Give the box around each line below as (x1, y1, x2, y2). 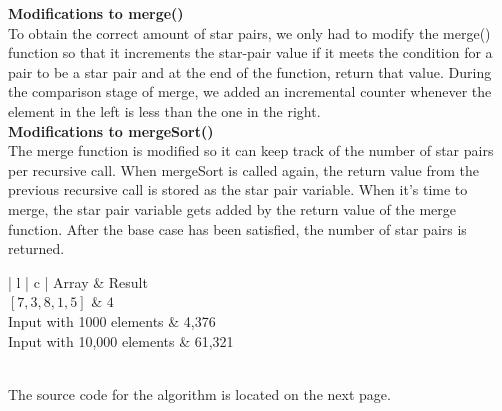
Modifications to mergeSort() (8, 120, 214, 141)
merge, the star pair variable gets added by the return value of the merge (8, 198, 457, 219)
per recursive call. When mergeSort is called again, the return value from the (8, 159, 480, 180)
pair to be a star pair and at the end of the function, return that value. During (8, 61, 492, 82)
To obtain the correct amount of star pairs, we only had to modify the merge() (8, 22, 491, 43)
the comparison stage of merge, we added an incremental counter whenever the (8, 81, 492, 102)
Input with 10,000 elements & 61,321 (8, 330, 234, 351)
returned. (8, 238, 65, 259)
